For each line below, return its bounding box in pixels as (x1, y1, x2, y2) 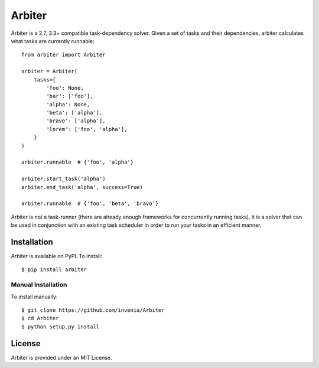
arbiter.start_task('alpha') (21, 175, 106, 183)
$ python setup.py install (21, 323, 100, 330)
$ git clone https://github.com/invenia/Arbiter (21, 307, 165, 313)
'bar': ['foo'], (46, 93, 93, 100)
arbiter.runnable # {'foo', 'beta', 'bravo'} (21, 200, 159, 207)
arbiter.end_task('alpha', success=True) (21, 184, 143, 190)
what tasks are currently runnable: (11, 37, 95, 44)
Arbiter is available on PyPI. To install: (11, 253, 103, 260)
